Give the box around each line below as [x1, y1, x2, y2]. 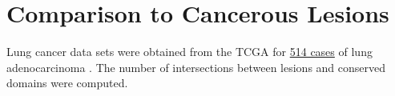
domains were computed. [6, 74, 128, 91]
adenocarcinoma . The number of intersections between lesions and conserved [6, 58, 386, 75]
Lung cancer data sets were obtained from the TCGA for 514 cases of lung [6, 43, 373, 60]
